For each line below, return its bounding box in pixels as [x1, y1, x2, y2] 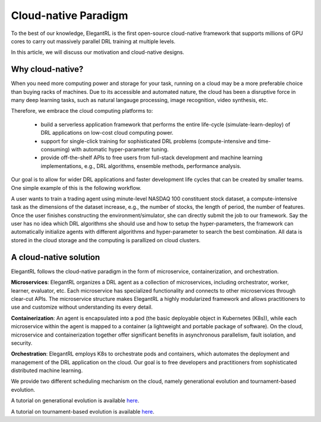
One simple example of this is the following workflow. [11, 184, 142, 191]
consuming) [40, 145, 70, 153]
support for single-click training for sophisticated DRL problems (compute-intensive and [40, 137, 257, 145]
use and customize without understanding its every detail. [11, 303, 153, 311]
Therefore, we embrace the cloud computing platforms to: [11, 107, 153, 115]
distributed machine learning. [11, 367, 83, 374]
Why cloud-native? [11, 64, 84, 74]
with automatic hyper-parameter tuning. [71, 145, 169, 153]
